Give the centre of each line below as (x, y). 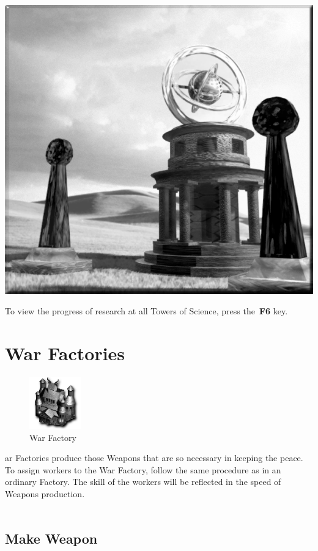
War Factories (65, 353)
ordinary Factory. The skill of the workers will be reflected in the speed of (143, 482)
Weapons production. (45, 493)
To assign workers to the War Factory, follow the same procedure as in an (143, 469)
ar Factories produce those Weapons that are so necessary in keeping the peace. (154, 458)
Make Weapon (51, 538)
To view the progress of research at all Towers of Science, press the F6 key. (146, 311)
